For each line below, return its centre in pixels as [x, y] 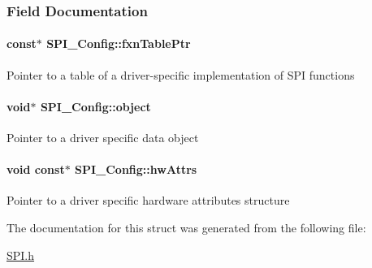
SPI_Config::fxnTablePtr [119, 43]
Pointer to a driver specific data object [103, 138]
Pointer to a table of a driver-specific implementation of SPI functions [181, 74]
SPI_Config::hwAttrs [136, 169]
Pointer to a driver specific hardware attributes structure [148, 200]
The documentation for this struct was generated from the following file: [186, 228]
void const [36, 169]
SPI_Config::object [95, 106]
